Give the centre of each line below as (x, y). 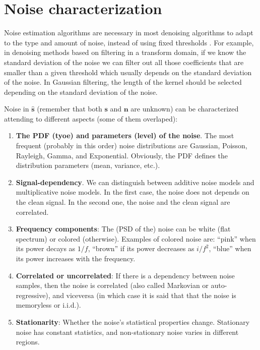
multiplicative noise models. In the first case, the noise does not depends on (133, 192)
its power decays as (46, 248)
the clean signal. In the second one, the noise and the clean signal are (123, 202)
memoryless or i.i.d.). (48, 305)
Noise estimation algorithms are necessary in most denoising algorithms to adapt (129, 33)
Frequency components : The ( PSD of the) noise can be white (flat (123, 229)
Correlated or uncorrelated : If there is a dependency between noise (125, 275)
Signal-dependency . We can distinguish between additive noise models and (135, 182)
